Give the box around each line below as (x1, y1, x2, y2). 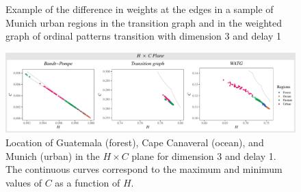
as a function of (55, 175, 120, 189)
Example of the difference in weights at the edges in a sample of (5, 2, 274, 16)
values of (5, 175, 42, 189)
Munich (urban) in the (5, 148, 100, 163)
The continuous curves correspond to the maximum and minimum (5, 162, 283, 176)
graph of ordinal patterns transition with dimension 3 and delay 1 (5, 29, 281, 43)
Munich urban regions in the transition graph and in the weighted (5, 15, 283, 29)
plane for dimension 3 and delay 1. (131, 148, 276, 163)
